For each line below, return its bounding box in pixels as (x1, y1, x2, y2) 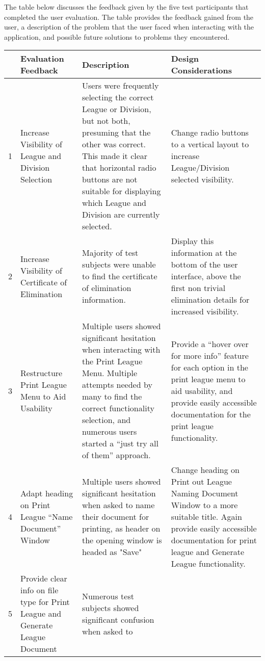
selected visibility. (171, 173, 234, 186)
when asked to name (82, 499, 155, 511)
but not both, (82, 115, 130, 127)
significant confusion (82, 613, 154, 625)
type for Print (20, 596, 70, 608)
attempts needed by (82, 379, 152, 391)
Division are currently (82, 208, 160, 221)
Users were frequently (82, 80, 159, 92)
